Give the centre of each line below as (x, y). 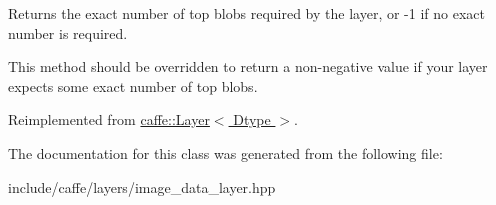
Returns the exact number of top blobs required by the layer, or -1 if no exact (246, 13)
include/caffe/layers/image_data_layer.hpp (142, 186)
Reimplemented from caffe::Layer (109, 119)
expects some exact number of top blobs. (133, 85)
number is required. (68, 32)
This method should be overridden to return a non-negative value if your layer (248, 66)
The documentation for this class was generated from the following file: (225, 152)
